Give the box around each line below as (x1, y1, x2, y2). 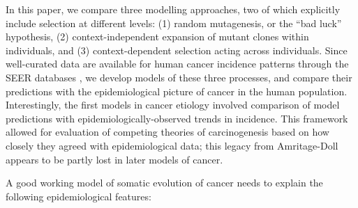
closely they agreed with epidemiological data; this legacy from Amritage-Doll (6, 138, 338, 152)
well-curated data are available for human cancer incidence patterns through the (6, 56, 349, 71)
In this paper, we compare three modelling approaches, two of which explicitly (6, 2, 341, 16)
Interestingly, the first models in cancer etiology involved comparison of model (6, 97, 340, 112)
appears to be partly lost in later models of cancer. (6, 152, 223, 166)
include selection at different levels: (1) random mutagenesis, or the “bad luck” (6, 15, 342, 30)
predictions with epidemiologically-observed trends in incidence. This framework (6, 111, 348, 125)
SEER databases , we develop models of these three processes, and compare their (6, 70, 352, 84)
